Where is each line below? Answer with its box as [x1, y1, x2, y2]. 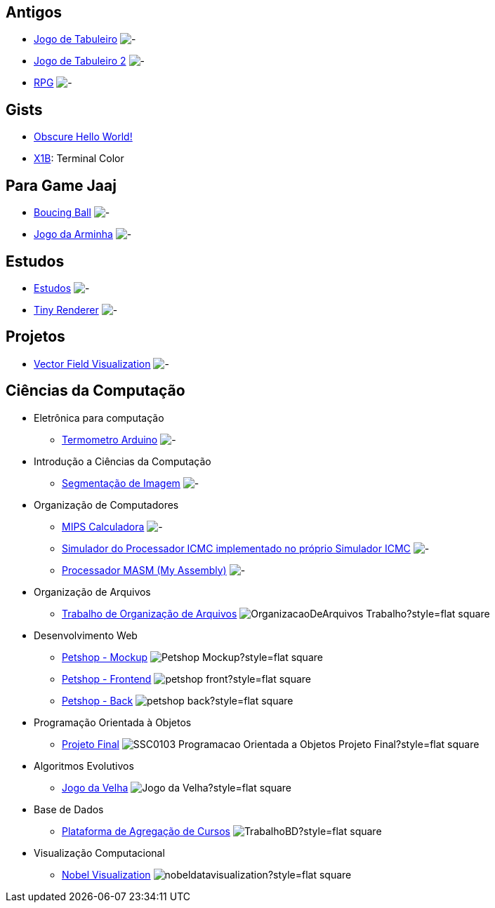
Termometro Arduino [62, 433, 158, 446]
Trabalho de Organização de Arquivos [62, 607, 237, 620]
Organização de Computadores [34, 498, 179, 511]
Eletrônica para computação [34, 411, 164, 424]
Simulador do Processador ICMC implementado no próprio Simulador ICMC [62, 542, 411, 554]
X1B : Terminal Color [34, 152, 124, 165]
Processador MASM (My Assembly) [62, 563, 227, 576]
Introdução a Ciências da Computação [34, 455, 211, 467]
